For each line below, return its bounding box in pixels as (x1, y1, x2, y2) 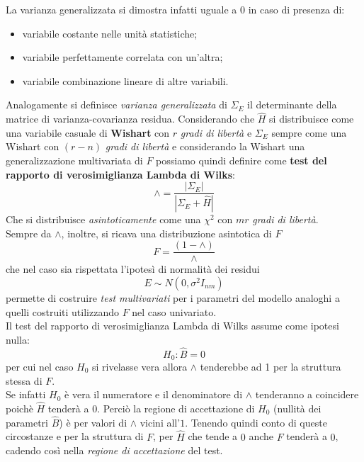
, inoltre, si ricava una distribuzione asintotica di (61, 225, 272, 240)
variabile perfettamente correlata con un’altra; (22, 50, 223, 64)
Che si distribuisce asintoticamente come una (6, 212, 201, 227)
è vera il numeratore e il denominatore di (64, 387, 243, 402)
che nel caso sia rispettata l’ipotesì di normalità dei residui (6, 261, 260, 276)
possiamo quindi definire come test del (156, 152, 327, 167)
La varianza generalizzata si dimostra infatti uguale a (6, 2, 237, 16)
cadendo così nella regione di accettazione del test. (6, 443, 223, 458)
